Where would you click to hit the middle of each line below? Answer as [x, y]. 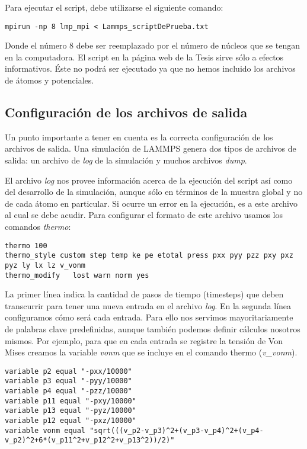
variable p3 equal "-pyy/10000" [68, 381]
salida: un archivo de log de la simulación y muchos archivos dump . [126, 160]
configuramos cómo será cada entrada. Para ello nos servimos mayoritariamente [149, 317]
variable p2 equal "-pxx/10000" [68, 371]
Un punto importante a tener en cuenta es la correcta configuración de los [139, 137]
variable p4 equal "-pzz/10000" [68, 391]
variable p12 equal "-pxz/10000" [71, 421]
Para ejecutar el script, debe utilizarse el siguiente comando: [114, 7]
